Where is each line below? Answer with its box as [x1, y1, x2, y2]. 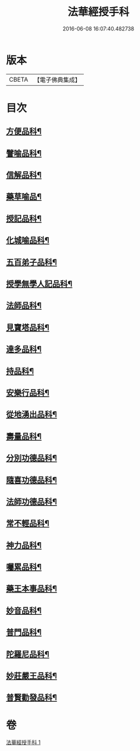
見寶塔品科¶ [6, 322, 50, 332]
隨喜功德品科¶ [6, 475, 57, 485]
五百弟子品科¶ [6, 257, 57, 267]
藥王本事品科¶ [6, 584, 57, 594]
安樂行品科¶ [6, 388, 50, 398]
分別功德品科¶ [6, 453, 57, 464]
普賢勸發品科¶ [6, 693, 57, 703]
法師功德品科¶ [6, 496, 57, 506]
